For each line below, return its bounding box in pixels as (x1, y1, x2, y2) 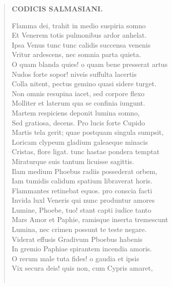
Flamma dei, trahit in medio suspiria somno (11, 20, 146, 30)
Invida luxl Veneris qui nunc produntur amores (11, 195, 155, 205)
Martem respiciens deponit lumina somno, (11, 107, 140, 117)
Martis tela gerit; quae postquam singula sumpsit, (11, 127, 164, 137)
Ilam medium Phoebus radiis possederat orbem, (11, 166, 158, 176)
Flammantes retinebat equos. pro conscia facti (11, 185, 152, 195)
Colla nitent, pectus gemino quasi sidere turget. (11, 78, 157, 89)
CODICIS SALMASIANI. (11, 3, 103, 13)
